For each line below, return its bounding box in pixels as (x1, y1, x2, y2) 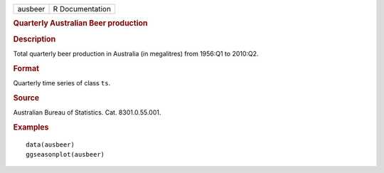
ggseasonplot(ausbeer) (26, 150, 105, 159)
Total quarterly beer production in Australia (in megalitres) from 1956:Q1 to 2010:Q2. (13, 49, 259, 58)
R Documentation (53, 4, 112, 14)
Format (13, 63, 39, 73)
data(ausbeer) (26, 140, 75, 149)
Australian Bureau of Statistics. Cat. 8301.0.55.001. (13, 108, 161, 117)
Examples (13, 122, 49, 132)
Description (13, 34, 56, 44)
